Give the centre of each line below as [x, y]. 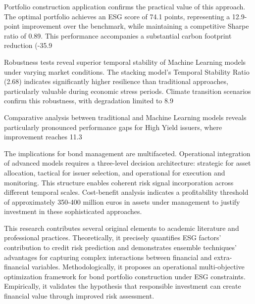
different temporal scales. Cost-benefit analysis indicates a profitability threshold [126, 192]
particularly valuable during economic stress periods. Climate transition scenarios [127, 91]
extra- [223, 257]
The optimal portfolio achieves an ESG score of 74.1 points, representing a [117, 16]
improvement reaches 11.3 [43, 137]
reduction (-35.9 [28, 45]
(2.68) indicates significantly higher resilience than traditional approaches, [116, 81]
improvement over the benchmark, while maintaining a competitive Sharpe [135, 26]
